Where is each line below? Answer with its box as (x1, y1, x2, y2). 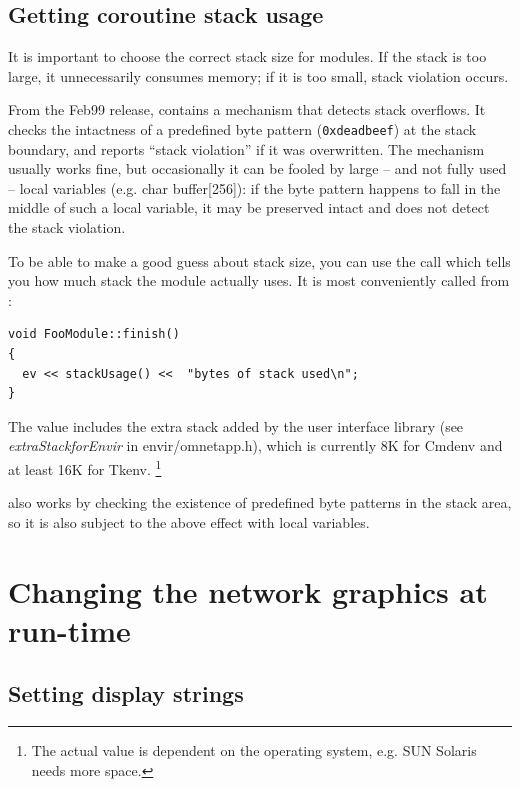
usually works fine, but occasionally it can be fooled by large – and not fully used (8, 158, 507, 179)
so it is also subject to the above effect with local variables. (8, 511, 370, 532)
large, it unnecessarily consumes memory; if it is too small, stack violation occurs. (8, 65, 509, 86)
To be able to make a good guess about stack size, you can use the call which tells (8, 250, 511, 271)
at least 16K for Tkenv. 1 (8, 455, 162, 479)
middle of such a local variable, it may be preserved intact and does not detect (8, 197, 490, 218)
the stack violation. (8, 217, 126, 238)
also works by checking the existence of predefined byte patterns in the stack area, (8, 492, 512, 513)
